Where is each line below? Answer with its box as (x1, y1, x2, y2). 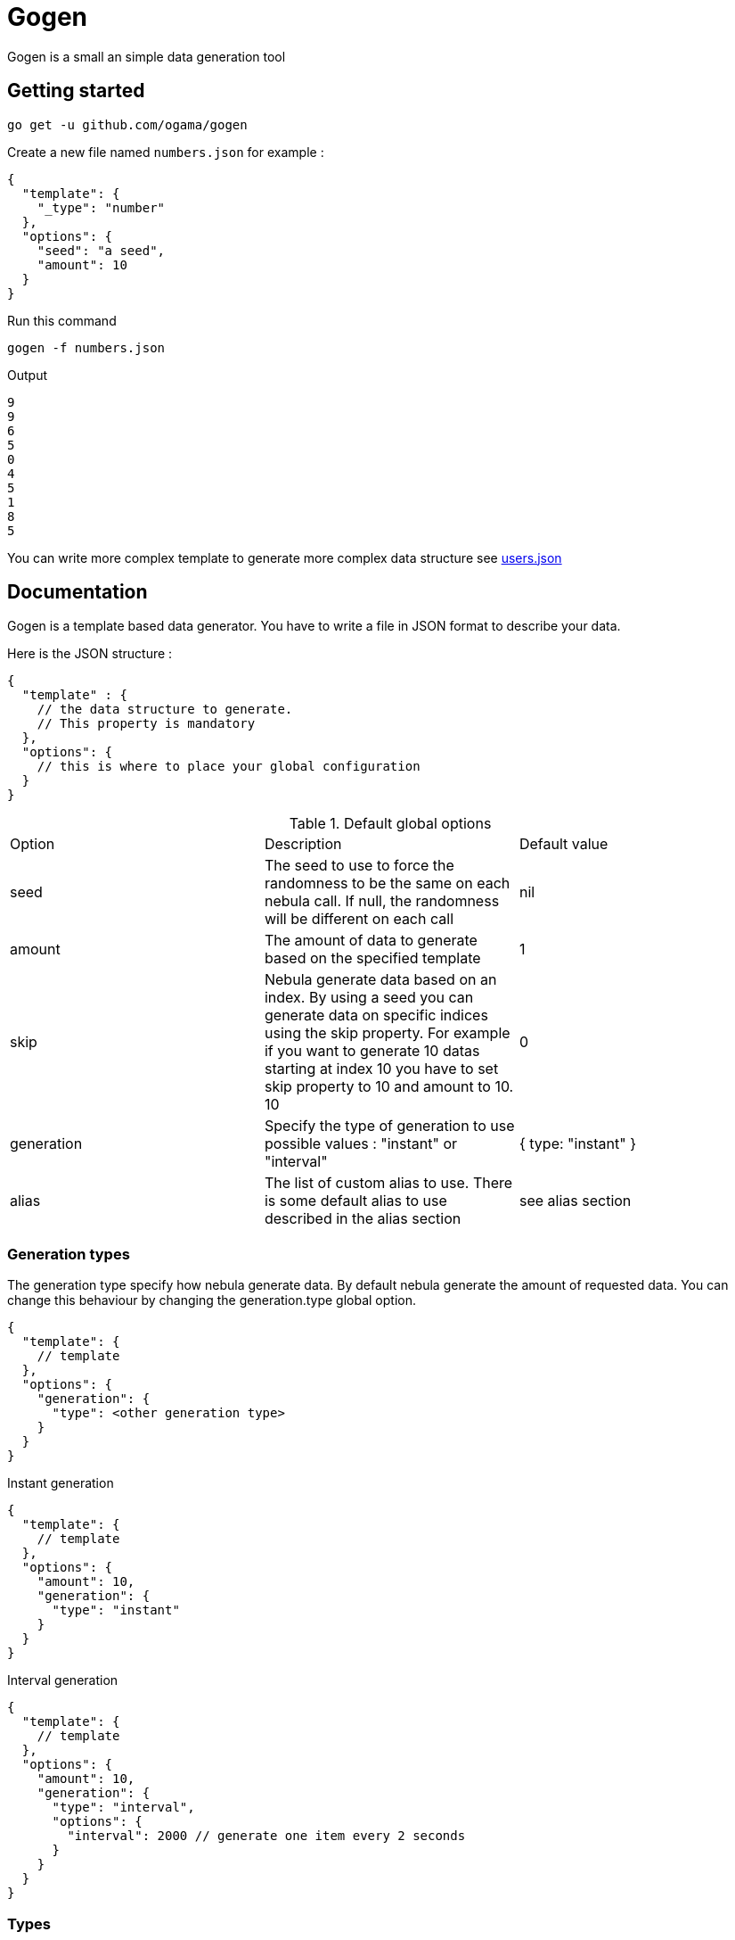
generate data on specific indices (264, 1006, 488, 1025)
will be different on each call (264, 910, 453, 929)
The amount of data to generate (264, 931, 478, 950)
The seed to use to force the (264, 856, 454, 875)
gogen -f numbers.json (7, 340, 166, 355)
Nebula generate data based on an (264, 970, 497, 989)
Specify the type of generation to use (264, 1117, 515, 1135)
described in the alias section (264, 1209, 461, 1228)
